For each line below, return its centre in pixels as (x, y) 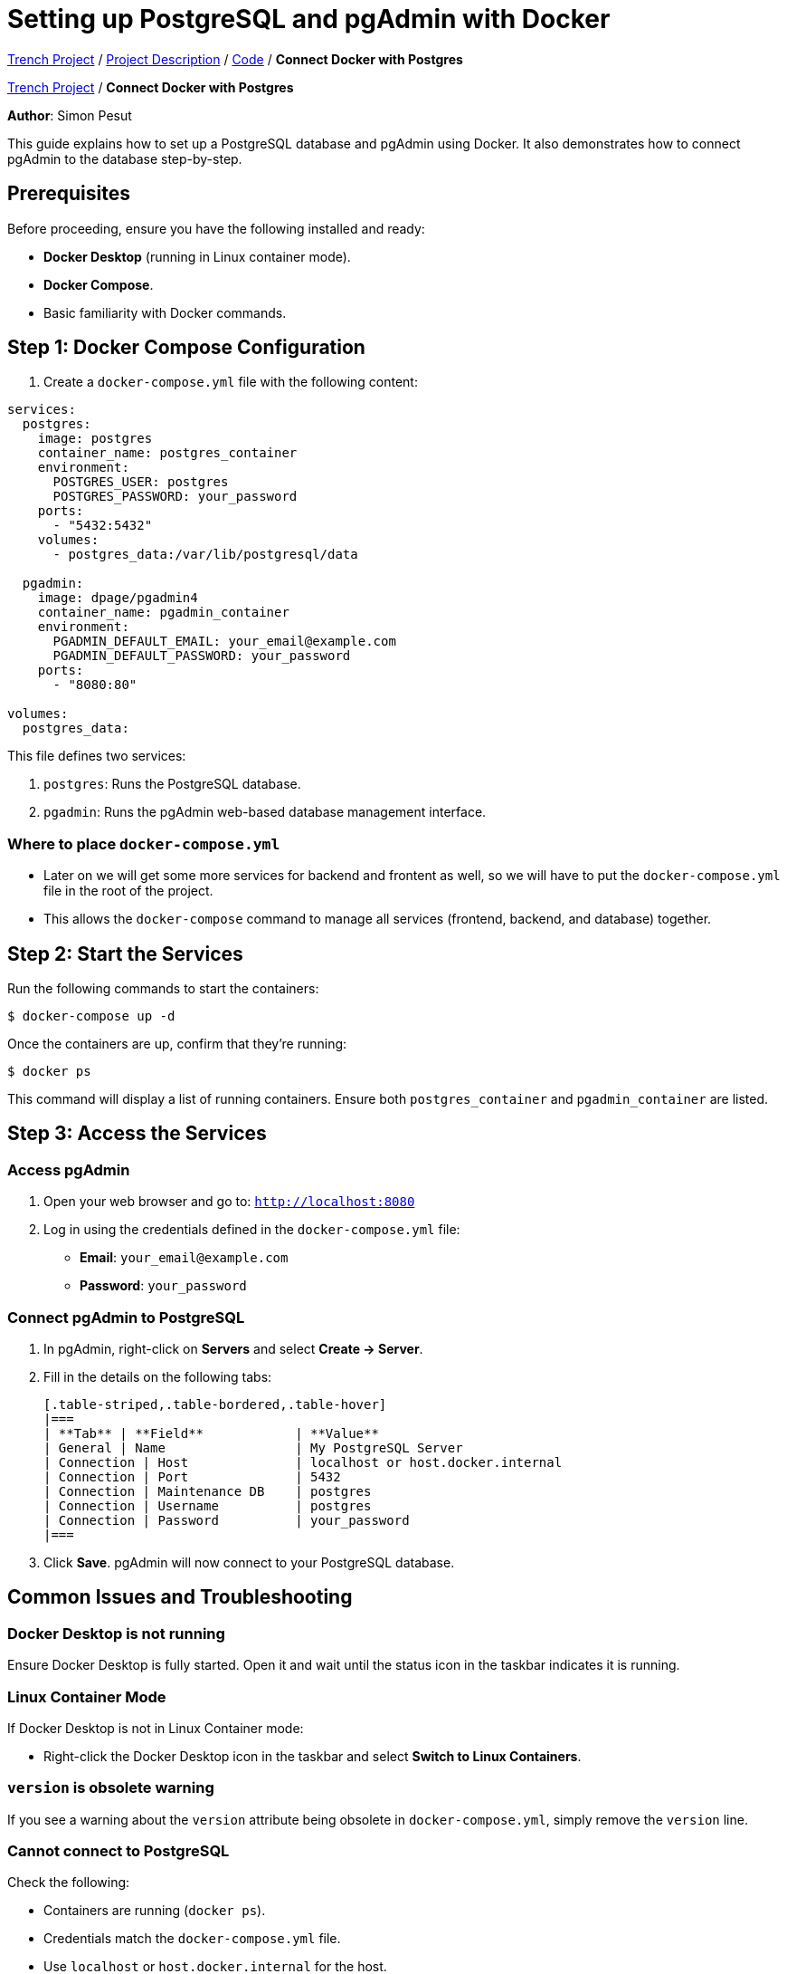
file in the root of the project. (128, 891)
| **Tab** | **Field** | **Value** (211, 1433)
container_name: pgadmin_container (163, 613)
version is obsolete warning (111, 1788)
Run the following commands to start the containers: (163, 989)
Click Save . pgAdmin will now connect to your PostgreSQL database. (249, 1562)
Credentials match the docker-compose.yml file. (192, 1939)
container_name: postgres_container (167, 453)
